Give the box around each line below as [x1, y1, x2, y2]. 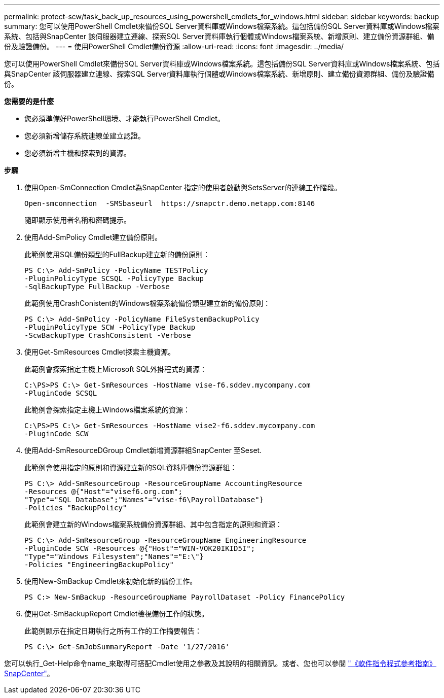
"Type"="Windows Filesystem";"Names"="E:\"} [24, 552, 204, 561]
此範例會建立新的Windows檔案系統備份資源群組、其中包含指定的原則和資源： [24, 520, 283, 529]
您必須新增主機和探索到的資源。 [24, 149, 131, 157]
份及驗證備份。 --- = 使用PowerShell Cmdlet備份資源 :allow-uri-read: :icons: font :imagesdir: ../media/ [4, 42, 344, 51]
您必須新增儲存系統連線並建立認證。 [24, 131, 145, 140]
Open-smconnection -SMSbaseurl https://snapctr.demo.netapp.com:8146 [24, 199, 315, 207]
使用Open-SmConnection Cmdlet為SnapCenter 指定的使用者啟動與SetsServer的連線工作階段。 [24, 183, 342, 192]
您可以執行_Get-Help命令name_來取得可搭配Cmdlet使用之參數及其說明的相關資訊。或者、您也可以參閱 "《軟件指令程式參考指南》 [4, 659, 436, 668]
